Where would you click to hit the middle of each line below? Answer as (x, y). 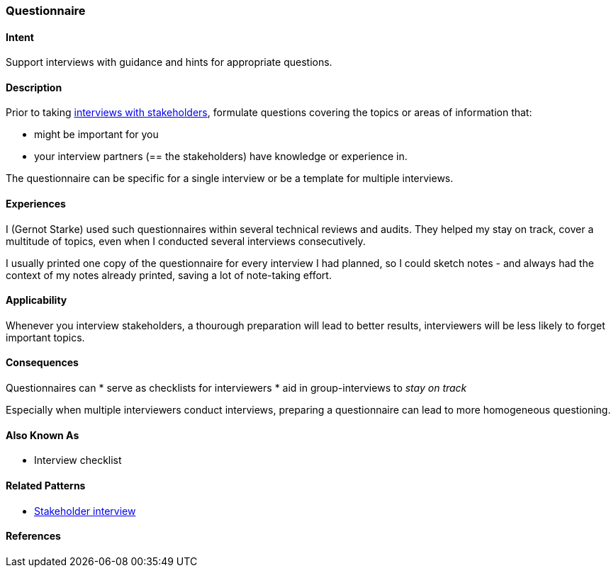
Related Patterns (46, 485)
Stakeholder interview (85, 511)
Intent (20, 37)
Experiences (36, 204)
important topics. (45, 337)
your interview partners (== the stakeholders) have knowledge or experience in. (221, 157)
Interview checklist (78, 460)
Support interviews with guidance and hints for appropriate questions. (169, 62)
